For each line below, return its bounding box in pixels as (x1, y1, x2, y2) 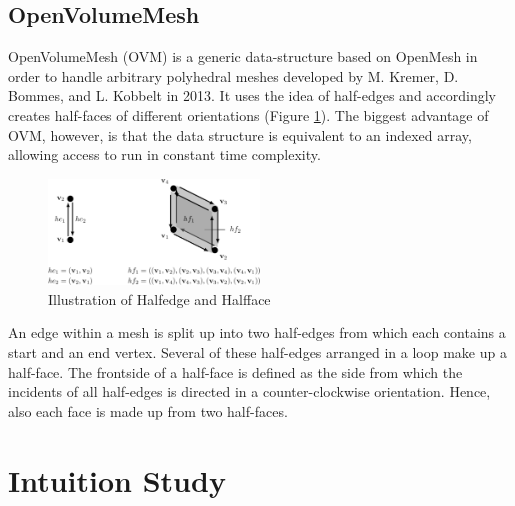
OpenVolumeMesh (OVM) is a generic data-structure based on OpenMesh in (8, 46, 478, 67)
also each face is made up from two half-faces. (8, 400, 288, 421)
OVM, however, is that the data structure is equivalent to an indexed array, (8, 124, 472, 145)
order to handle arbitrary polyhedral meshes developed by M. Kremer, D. (8, 65, 459, 86)
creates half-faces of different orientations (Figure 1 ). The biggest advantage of (8, 104, 489, 125)
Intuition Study (8, 459, 226, 500)
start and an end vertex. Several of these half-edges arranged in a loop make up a (8, 341, 507, 362)
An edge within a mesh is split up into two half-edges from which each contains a (8, 322, 506, 343)
